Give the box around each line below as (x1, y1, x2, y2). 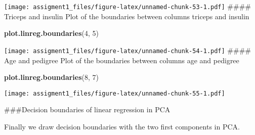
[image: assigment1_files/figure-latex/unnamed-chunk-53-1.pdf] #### (4, 1, 251, 11)
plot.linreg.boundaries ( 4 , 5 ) (4, 28, 99, 38)
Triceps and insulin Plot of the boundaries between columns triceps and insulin (4, 11, 249, 21)
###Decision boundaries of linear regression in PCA (4, 104, 171, 115)
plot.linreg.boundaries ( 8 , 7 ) (4, 72, 99, 82)
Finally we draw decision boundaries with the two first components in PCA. (4, 121, 240, 131)
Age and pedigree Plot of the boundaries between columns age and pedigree (4, 55, 239, 65)
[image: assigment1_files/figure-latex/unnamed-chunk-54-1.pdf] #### (4, 44, 251, 55)
